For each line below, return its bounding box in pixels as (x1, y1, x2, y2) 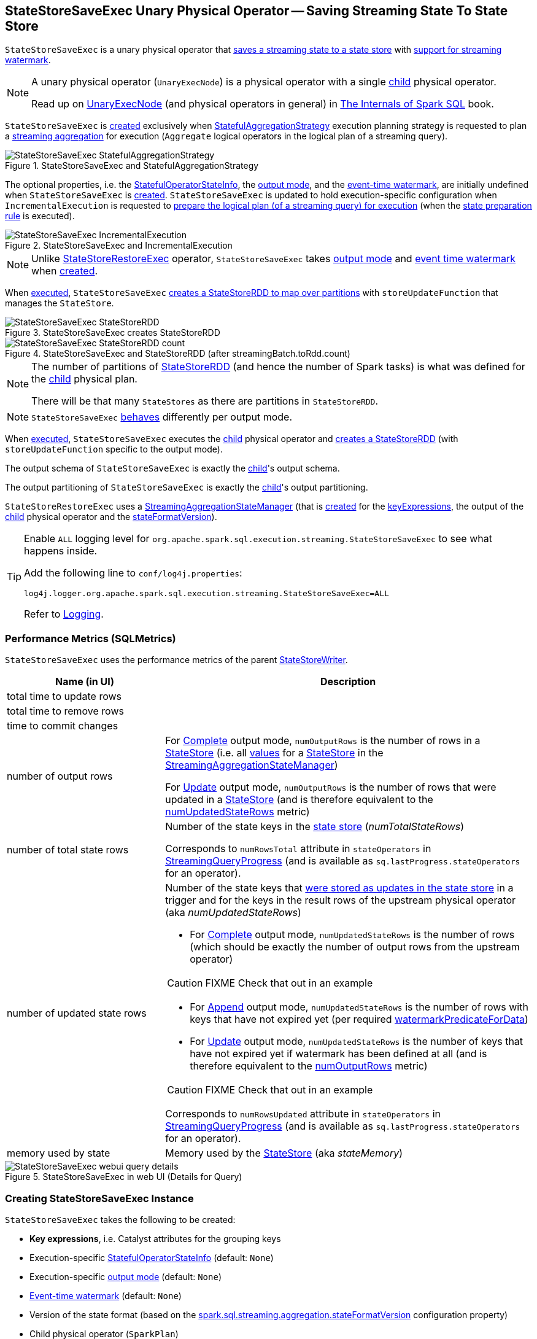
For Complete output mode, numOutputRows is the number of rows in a (165, 734, 481, 747)
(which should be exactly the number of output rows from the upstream (190, 941, 520, 953)
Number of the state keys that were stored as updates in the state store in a (165, 882, 514, 895)
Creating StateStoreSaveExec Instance (5, 1192, 194, 1205)
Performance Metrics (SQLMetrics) (5, 632, 176, 645)
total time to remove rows (7, 705, 124, 718)
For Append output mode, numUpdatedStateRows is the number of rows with (190, 1001, 528, 1014)
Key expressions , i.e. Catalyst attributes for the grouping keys (29, 1233, 281, 1244)
